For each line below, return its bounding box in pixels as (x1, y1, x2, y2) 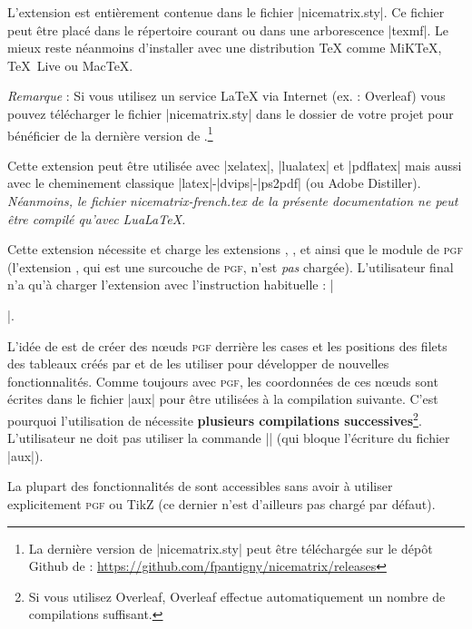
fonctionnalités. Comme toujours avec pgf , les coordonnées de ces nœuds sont (7, 371, 438, 390)
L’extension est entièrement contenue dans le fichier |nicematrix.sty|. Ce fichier (7, 3, 445, 21)
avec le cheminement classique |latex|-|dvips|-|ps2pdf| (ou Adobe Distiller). (7, 173, 421, 192)
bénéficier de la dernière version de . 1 (7, 123, 213, 144)
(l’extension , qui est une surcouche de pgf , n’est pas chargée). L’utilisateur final (7, 257, 454, 276)
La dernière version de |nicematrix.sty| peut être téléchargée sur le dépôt (28, 538, 433, 557)
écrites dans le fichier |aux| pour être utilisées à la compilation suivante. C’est (7, 389, 438, 408)
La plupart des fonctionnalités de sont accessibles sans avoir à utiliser (7, 477, 393, 496)
